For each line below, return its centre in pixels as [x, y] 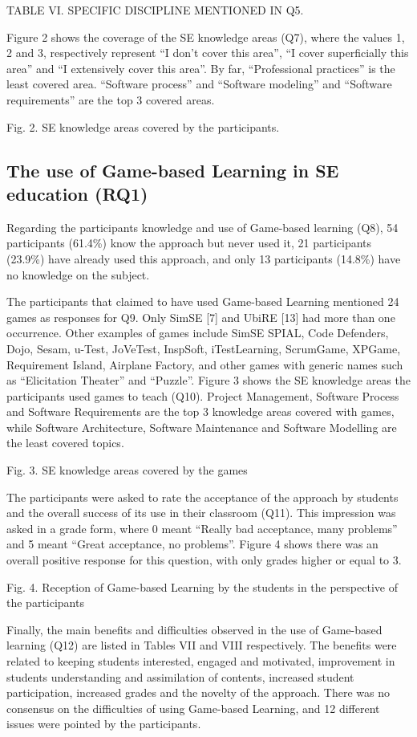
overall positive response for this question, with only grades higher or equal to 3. [204, 560]
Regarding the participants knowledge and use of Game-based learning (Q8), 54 [202, 227]
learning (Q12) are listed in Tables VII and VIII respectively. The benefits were [202, 645]
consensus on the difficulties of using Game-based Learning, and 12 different [193, 708]
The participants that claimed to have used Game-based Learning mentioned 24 [203, 301]
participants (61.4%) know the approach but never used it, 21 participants [189, 243]
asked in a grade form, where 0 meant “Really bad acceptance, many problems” [202, 528]
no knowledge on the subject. [78, 274]
